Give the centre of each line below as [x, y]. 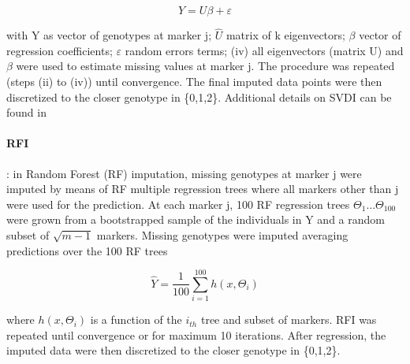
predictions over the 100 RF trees [87, 250]
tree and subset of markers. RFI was [289, 319]
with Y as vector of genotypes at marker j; [109, 35]
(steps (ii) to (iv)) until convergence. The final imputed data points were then [194, 81]
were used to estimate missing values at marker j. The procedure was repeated [205, 66]
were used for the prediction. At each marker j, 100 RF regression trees [178, 204]
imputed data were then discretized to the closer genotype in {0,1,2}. [173, 350]
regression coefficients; [60, 50]
